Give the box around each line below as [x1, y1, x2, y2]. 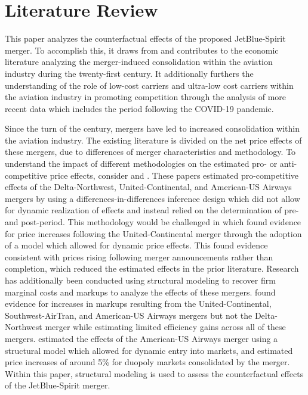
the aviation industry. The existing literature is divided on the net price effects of [5, 133, 302, 146]
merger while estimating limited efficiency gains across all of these [45, 321, 286, 333]
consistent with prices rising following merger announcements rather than [5, 250, 273, 263]
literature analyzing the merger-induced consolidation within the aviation [5, 55, 273, 68]
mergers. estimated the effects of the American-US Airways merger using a [5, 332, 278, 344]
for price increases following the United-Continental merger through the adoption [5, 227, 302, 240]
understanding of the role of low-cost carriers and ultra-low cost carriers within [5, 79, 294, 91]
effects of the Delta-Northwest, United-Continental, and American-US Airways [5, 181, 292, 193]
